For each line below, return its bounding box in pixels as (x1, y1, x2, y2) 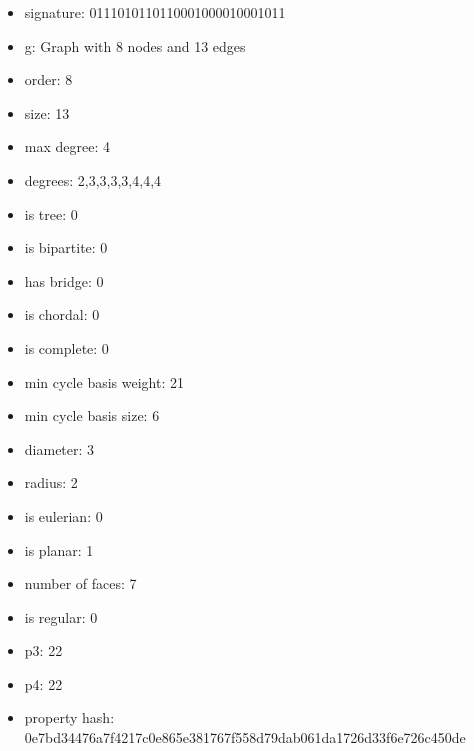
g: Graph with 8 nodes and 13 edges (24, 35, 246, 56)
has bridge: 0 (24, 270, 104, 291)
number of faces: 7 (24, 573, 137, 594)
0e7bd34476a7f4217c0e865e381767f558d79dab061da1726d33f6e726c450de (24, 727, 466, 748)
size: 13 (24, 102, 70, 123)
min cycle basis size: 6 (24, 405, 160, 426)
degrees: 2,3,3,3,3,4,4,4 (24, 169, 162, 190)
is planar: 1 (24, 539, 94, 560)
